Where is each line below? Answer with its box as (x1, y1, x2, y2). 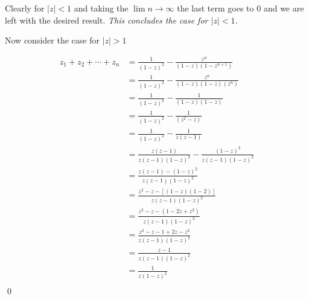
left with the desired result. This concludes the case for (5, 13, 208, 26)
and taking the (74, 2, 129, 14)
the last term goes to (177, 2, 254, 14)
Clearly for (5, 2, 45, 14)
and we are (263, 2, 304, 14)
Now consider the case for (5, 34, 100, 47)
